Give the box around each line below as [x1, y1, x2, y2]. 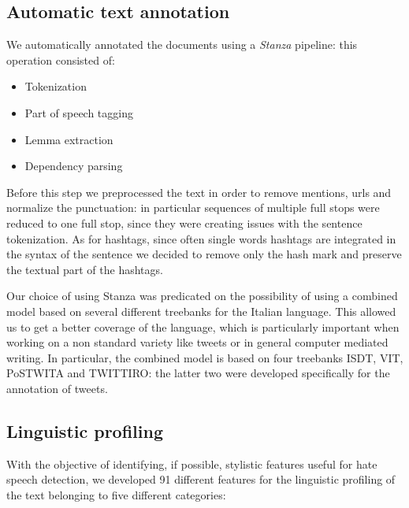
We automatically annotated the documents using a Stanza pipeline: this [6, 36, 358, 53]
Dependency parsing [24, 158, 123, 174]
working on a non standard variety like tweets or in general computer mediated [6, 334, 389, 350]
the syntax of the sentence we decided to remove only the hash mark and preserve [6, 246, 402, 262]
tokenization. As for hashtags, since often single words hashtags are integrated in [6, 230, 396, 247]
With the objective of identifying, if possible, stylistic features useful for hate [6, 455, 377, 472]
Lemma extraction [24, 131, 113, 147]
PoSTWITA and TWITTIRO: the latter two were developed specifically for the [6, 365, 390, 381]
